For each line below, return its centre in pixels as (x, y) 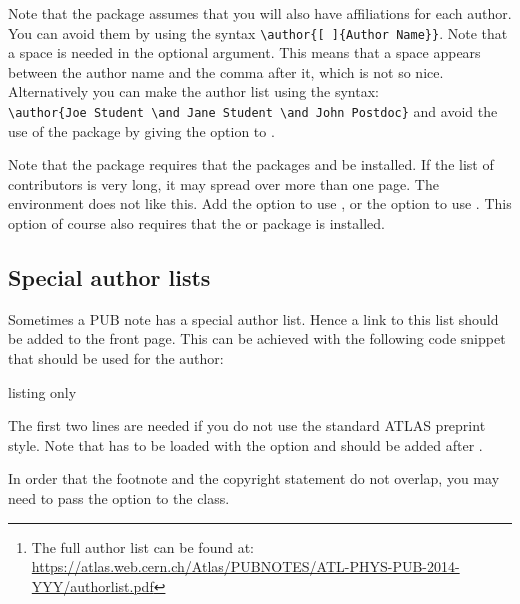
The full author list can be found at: (143, 546)
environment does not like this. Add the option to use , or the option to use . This (260, 203)
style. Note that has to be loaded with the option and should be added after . (245, 444)
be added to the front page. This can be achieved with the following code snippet (257, 338)
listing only (42, 391)
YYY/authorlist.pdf (92, 585)
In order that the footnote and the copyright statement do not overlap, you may (254, 478)
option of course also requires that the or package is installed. (196, 223)
